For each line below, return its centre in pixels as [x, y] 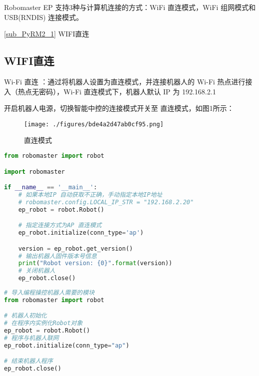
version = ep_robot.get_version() [75, 248]
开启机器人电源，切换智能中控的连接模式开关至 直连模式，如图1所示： [119, 108]
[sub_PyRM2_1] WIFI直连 [47, 34]
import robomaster [34, 172]
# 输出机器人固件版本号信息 [57, 256]
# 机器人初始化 [25, 316]
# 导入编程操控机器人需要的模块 [49, 293]
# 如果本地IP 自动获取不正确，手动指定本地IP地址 [90, 194]
